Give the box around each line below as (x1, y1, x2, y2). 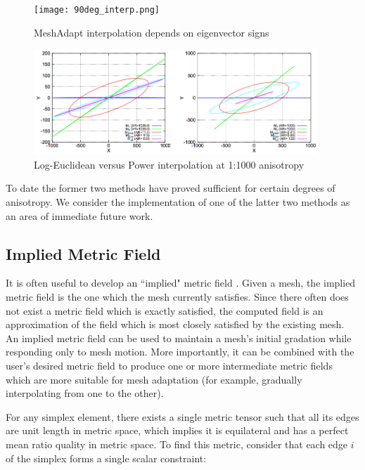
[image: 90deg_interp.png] (34, 5, 160, 15)
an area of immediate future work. (6, 208, 153, 223)
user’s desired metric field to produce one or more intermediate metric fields (6, 358, 333, 373)
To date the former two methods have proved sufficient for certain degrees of (6, 181, 335, 195)
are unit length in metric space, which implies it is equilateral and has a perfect (6, 423, 349, 438)
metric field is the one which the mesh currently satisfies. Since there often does (6, 289, 349, 304)
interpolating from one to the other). (6, 386, 164, 400)
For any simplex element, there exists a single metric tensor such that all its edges (6, 409, 359, 424)
